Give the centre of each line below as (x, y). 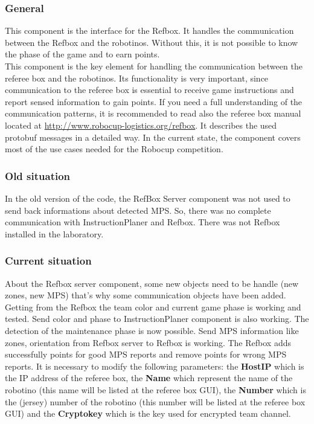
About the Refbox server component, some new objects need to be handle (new (152, 283)
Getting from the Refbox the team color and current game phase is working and (153, 307)
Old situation (38, 175)
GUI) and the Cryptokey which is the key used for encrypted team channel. (148, 413)
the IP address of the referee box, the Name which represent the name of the (149, 378)
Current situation (48, 261)
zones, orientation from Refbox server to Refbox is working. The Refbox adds (148, 342)
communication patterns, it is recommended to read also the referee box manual (153, 113)
